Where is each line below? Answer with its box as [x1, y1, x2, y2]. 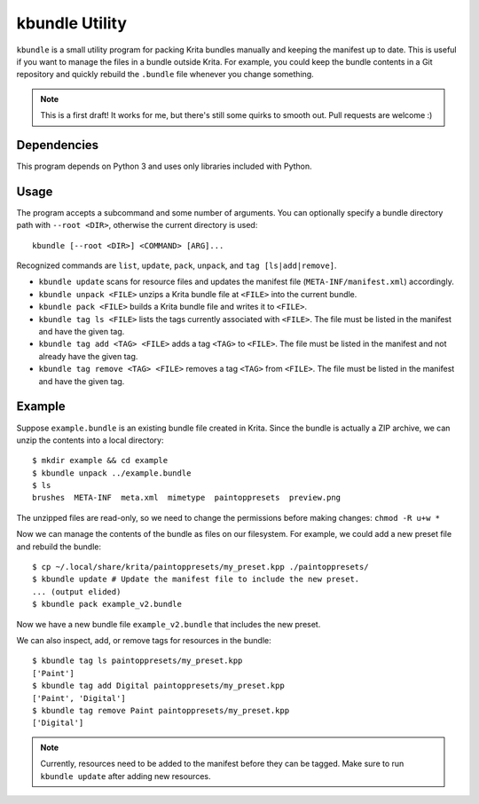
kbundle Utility [16, 13, 128, 33]
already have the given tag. [38, 351, 138, 361]
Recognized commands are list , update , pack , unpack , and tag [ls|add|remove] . [16, 260, 337, 271]
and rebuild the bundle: [16, 541, 102, 552]
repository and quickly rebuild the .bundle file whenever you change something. [16, 69, 314, 80]
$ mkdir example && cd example [32, 455, 169, 466]
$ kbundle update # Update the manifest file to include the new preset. [32, 574, 360, 585]
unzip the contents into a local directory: [16, 435, 164, 445]
